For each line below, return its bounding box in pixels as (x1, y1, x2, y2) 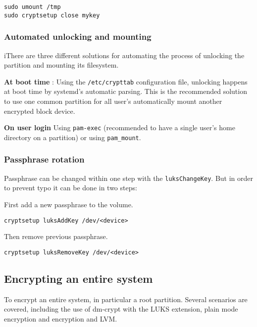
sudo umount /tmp (4, 3, 61, 10)
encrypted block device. (4, 105, 75, 116)
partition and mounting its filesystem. (4, 60, 119, 70)
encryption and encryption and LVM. (4, 313, 117, 324)
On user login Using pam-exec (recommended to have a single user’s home (4, 122, 235, 133)
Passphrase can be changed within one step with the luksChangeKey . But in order (4, 172, 253, 183)
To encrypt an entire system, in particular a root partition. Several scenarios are (4, 294, 248, 304)
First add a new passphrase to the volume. (4, 199, 133, 209)
